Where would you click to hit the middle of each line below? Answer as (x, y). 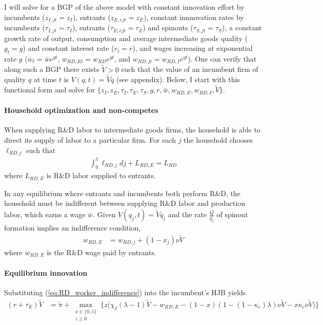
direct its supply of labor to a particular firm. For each (90, 140)
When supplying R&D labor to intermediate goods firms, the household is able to (132, 130)
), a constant (242, 27)
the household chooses (218, 140)
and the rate (187, 214)
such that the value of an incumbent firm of (190, 69)
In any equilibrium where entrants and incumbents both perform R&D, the (122, 193)
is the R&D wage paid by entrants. (102, 252)
